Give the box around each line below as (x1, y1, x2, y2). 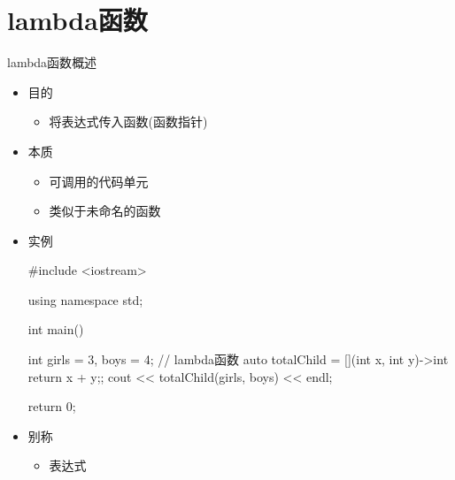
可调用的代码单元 (49, 171, 149, 190)
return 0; (27, 397, 76, 415)
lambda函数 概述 (7, 53, 97, 72)
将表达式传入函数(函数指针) (49, 112, 208, 131)
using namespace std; (27, 290, 143, 309)
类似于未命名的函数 (49, 202, 161, 220)
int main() (27, 320, 84, 339)
